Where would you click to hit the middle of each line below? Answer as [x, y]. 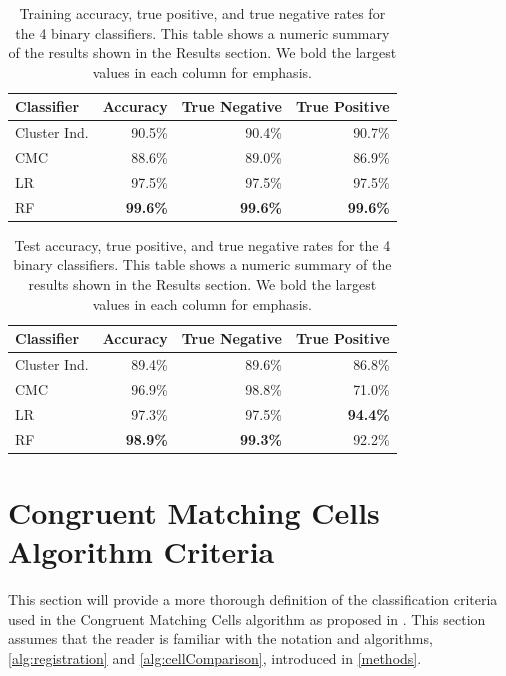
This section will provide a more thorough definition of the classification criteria [253, 599]
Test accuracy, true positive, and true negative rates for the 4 [202, 244]
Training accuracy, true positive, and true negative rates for [202, 13]
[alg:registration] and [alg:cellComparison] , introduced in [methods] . [215, 657]
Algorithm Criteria [141, 551]
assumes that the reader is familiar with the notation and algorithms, [220, 638]
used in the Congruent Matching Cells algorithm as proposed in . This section [247, 618]
